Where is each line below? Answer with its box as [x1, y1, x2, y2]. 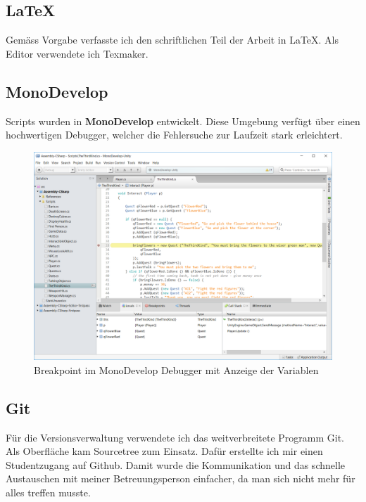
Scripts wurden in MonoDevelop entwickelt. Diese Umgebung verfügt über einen [6, 113, 360, 128]
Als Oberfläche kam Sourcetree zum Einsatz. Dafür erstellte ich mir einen [6, 444, 323, 458]
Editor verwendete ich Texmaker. [6, 46, 149, 60]
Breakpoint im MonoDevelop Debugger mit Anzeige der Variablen [34, 362, 319, 377]
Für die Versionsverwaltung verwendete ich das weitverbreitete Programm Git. [6, 430, 344, 444]
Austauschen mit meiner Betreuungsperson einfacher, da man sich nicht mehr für [6, 471, 355, 486]
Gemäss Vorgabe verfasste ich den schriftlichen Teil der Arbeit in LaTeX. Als [6, 32, 339, 47]
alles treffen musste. [6, 485, 91, 500]
